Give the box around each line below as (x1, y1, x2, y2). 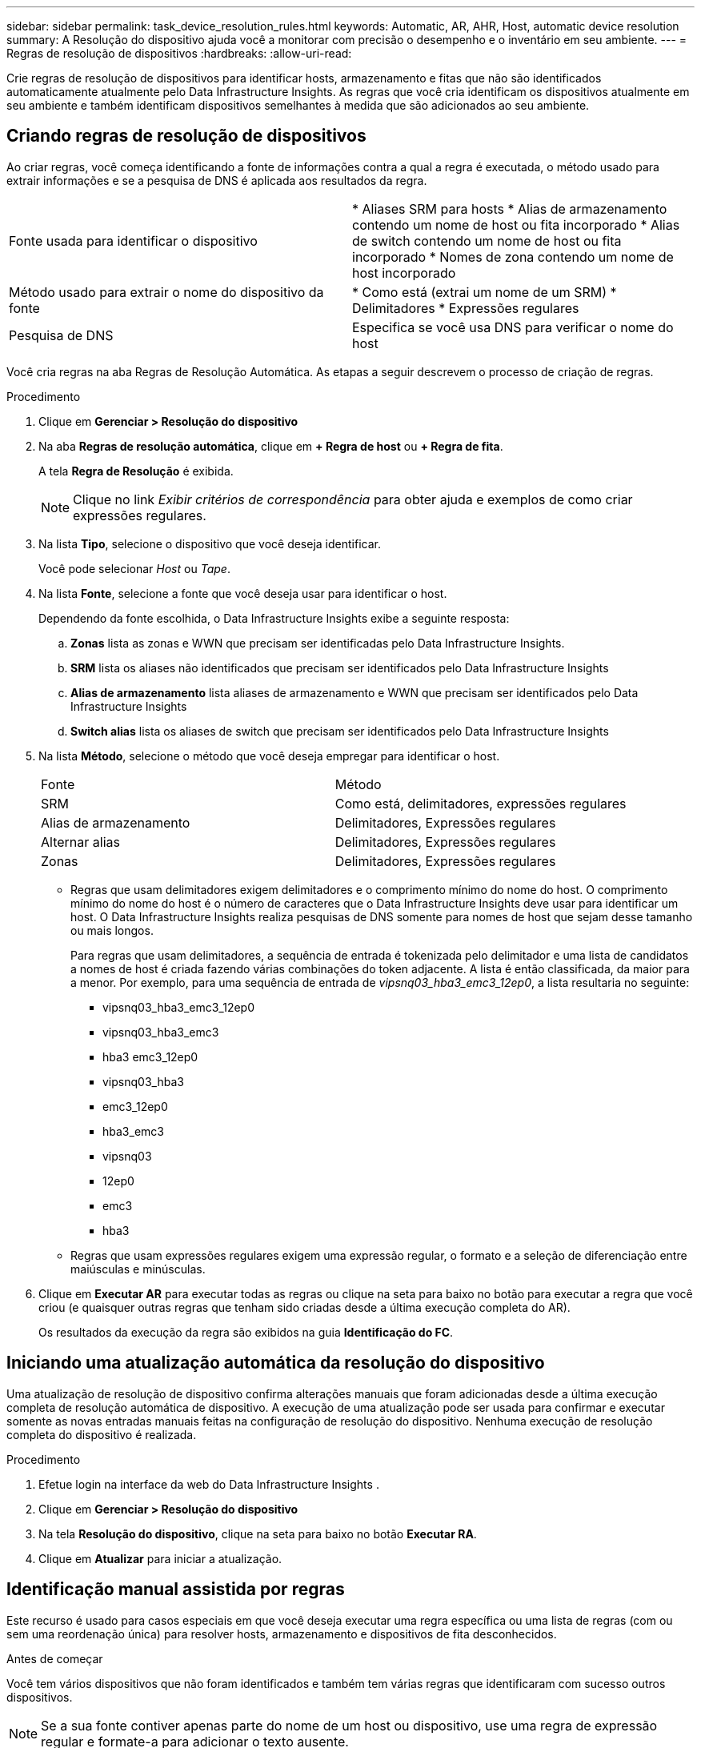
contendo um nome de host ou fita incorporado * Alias (352, 216, 680, 233)
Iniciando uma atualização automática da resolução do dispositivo (6, 1353, 545, 1373)
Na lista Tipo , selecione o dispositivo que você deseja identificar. (38, 536, 381, 551)
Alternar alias (41, 833, 120, 850)
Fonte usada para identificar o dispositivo (9, 232, 258, 249)
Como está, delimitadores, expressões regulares (334, 795, 627, 812)
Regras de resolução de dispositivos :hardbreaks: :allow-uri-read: (6, 46, 352, 60)
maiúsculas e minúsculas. (70, 1261, 206, 1276)
